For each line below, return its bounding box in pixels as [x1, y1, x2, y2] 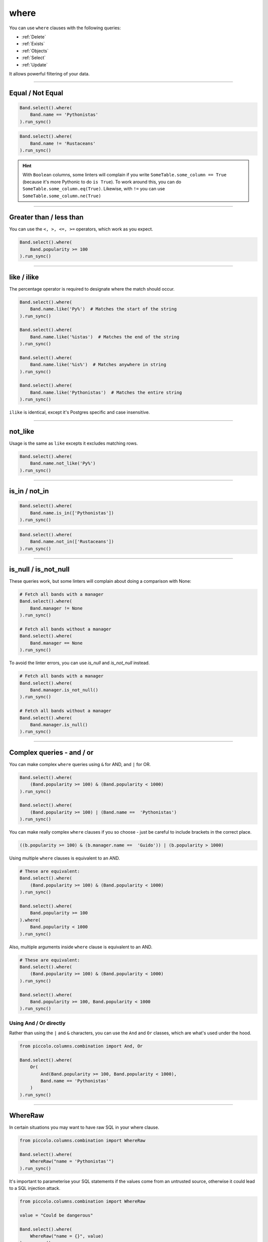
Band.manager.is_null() [30, 722, 88, 727]
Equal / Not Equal [9, 88, 64, 97]
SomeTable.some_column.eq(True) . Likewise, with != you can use [22, 186, 165, 192]
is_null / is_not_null [9, 565, 69, 573]
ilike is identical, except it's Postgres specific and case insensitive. [9, 409, 150, 415]
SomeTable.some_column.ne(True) [22, 193, 101, 199]
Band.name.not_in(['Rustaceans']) [30, 539, 114, 544]
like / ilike [9, 273, 39, 281]
